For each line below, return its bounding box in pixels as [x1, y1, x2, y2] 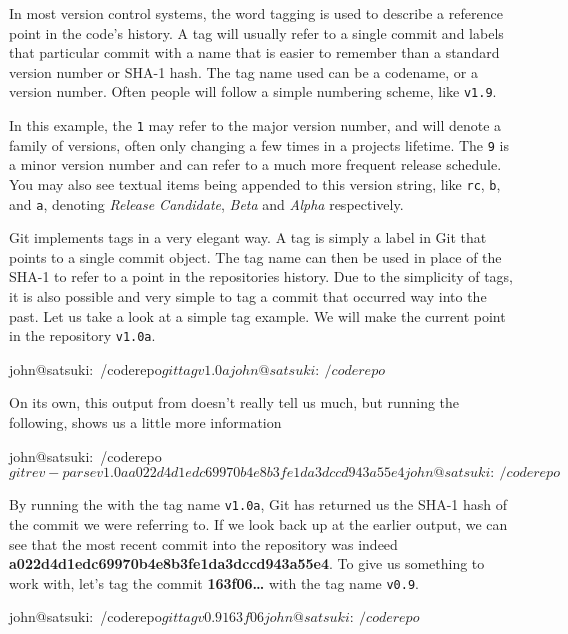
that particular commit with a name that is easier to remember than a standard [9, 42, 500, 63]
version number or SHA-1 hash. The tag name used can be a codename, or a [9, 61, 478, 82]
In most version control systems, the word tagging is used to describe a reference [9, 3, 503, 23]
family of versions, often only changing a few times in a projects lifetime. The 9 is [9, 134, 509, 155]
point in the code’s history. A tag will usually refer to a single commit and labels [9, 22, 504, 43]
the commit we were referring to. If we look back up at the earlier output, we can [9, 513, 508, 534]
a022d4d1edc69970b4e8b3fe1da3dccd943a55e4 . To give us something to [9, 553, 485, 574]
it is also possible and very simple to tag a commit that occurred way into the [9, 286, 487, 307]
